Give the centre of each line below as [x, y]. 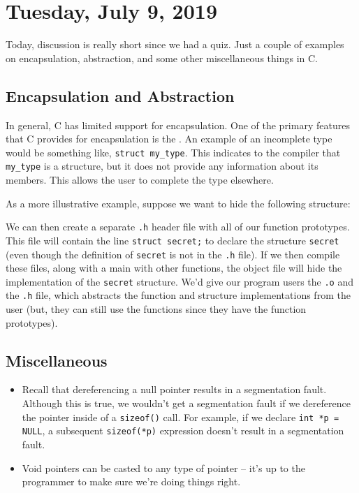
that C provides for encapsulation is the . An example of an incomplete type [169, 139]
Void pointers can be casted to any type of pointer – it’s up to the [163, 468]
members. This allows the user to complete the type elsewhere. [140, 180]
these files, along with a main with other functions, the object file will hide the [174, 268]
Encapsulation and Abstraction [120, 95]
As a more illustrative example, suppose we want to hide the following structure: [178, 203]
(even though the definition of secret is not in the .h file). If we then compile [173, 254]
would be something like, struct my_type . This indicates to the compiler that [173, 152]
